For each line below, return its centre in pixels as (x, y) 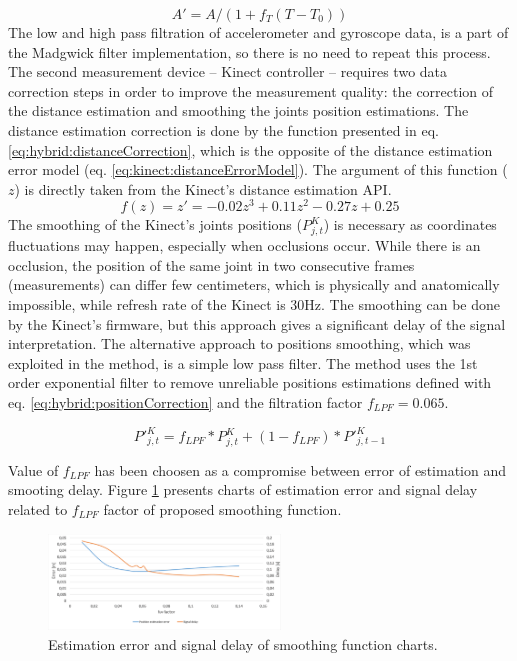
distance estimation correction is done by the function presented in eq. (223, 129)
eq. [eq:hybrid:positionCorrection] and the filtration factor (185, 401)
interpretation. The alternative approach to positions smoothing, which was (239, 343)
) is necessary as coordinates (410, 224)
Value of (33, 469)
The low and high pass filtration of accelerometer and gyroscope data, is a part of (258, 32)
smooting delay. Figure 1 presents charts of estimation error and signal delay (243, 489)
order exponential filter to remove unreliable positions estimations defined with (250, 382)
